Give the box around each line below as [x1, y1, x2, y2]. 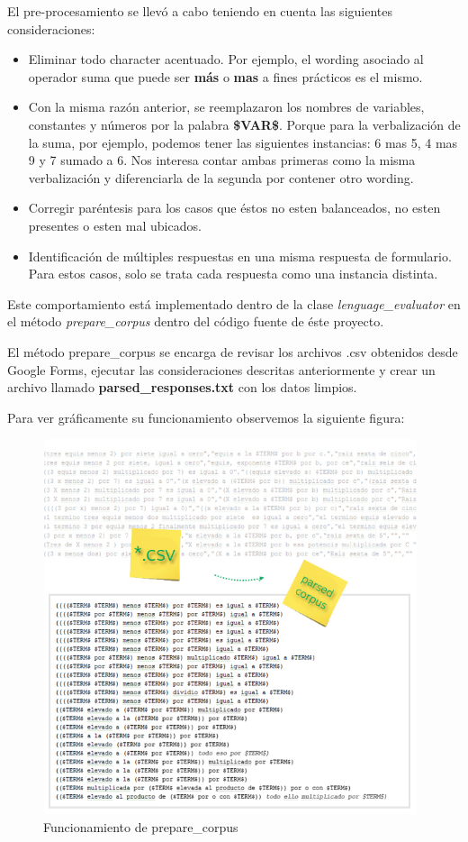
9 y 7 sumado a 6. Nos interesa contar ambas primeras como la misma [28, 151, 416, 169]
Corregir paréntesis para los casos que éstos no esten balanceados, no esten [28, 198, 441, 217]
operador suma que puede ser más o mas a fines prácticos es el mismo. [28, 67, 423, 86]
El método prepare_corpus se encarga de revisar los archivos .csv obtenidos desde [7, 342, 458, 361]
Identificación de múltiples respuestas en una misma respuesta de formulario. [28, 246, 452, 265]
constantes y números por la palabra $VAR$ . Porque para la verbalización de [28, 114, 461, 133]
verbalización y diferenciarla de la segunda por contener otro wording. [28, 168, 414, 187]
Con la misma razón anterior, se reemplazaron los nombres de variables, [28, 97, 425, 116]
